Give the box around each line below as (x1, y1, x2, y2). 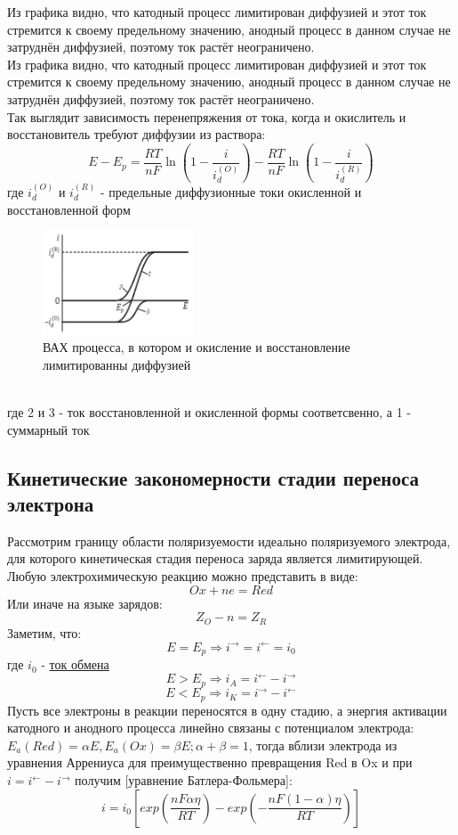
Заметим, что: (7, 623, 82, 642)
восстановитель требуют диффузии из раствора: (7, 125, 266, 143)
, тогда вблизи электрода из (248, 735, 398, 754)
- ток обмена (41, 655, 109, 674)
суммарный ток (7, 420, 90, 438)
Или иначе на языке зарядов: (7, 594, 163, 612)
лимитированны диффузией (43, 355, 191, 373)
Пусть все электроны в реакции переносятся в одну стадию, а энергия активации (7, 700, 447, 719)
